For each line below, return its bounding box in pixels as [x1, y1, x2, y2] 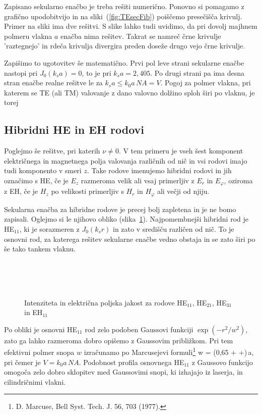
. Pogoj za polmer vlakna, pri [160, 77, 251, 88]
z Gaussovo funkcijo [191, 356, 253, 367]
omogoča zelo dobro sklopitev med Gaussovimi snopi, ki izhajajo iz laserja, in [4, 367, 243, 377]
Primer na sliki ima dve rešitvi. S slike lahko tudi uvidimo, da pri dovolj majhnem [4, 21, 257, 31]
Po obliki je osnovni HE [4, 324, 78, 334]
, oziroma [224, 175, 253, 185]
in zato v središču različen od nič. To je [113, 224, 234, 234]
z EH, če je [4, 186, 38, 196]
